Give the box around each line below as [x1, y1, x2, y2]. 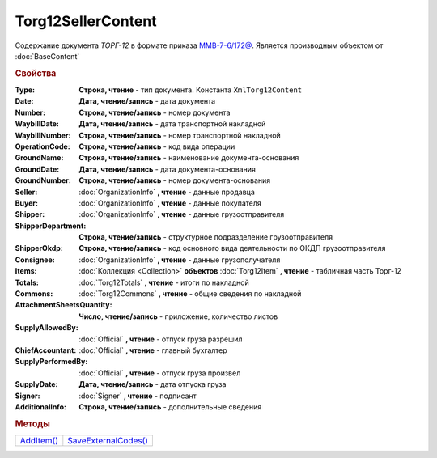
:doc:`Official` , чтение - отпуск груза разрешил [78, 334, 243, 344]
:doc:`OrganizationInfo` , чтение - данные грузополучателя [78, 255, 281, 265]
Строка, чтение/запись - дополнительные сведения [78, 401, 262, 412]
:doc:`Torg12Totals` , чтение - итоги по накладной [78, 278, 250, 287]
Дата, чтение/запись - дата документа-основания [78, 164, 257, 174]
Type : [15, 85, 36, 95]
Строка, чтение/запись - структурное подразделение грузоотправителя [78, 232, 333, 242]
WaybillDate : [15, 119, 60, 129]
